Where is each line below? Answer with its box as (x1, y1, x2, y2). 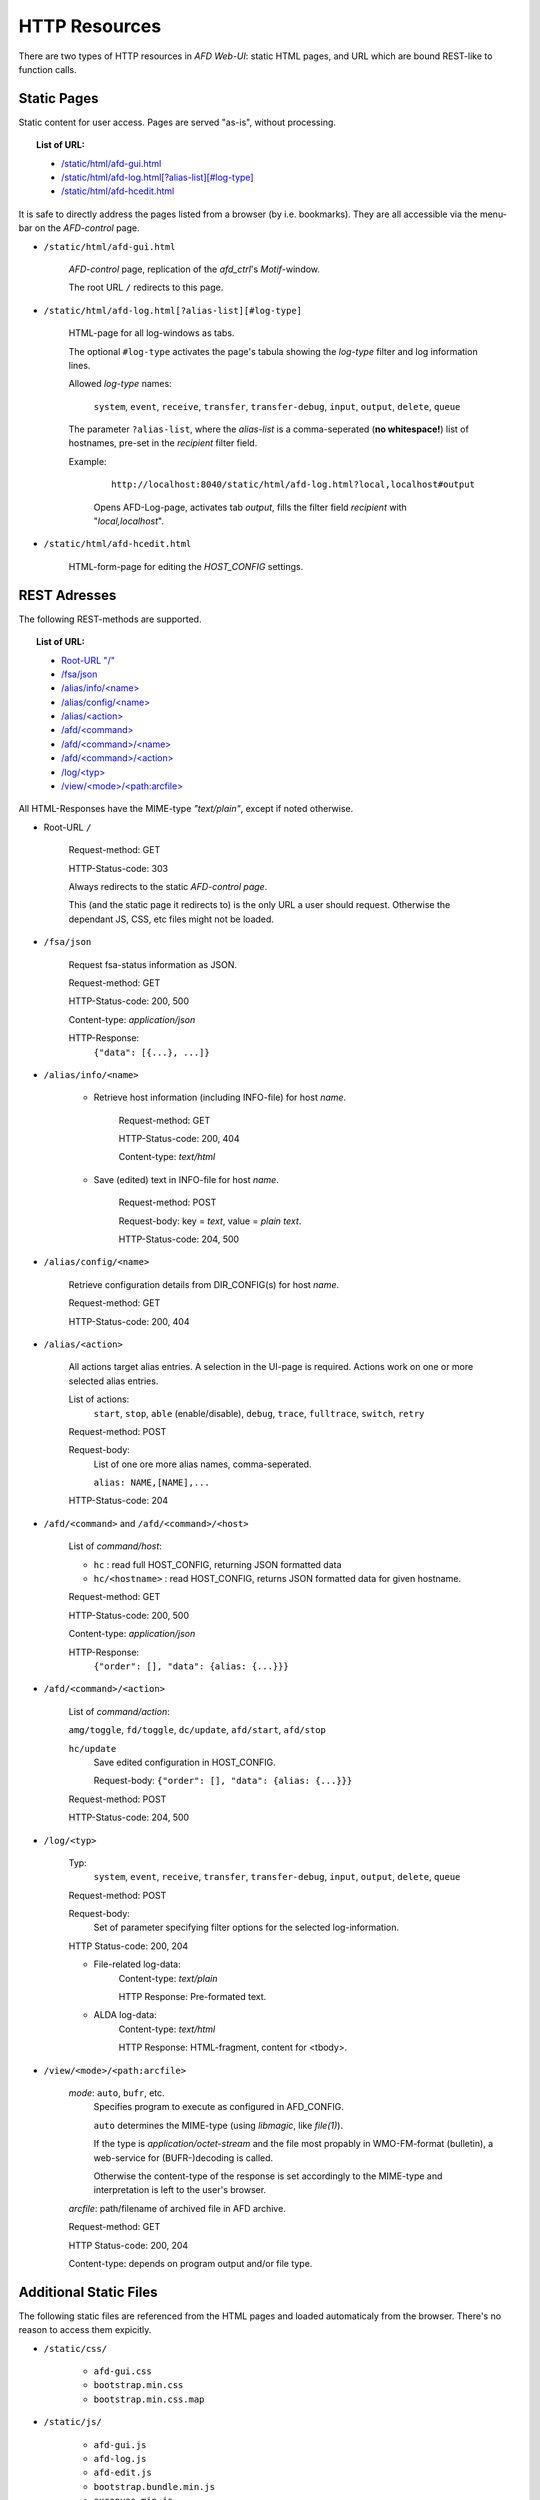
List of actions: (68, 1393, 130, 1405)
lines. (68, 359, 91, 371)
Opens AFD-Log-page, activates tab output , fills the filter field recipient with (93, 501, 407, 513)
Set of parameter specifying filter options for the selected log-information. (93, 1921, 400, 1934)
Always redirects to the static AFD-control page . (68, 880, 268, 892)
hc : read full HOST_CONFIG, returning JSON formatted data (93, 1558, 342, 1570)
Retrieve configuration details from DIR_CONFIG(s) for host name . (68, 1278, 340, 1290)
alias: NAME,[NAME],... (93, 1477, 210, 1489)
